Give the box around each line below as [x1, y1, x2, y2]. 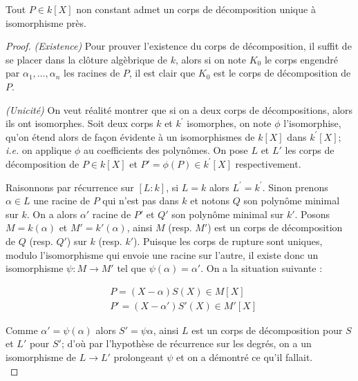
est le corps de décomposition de [214, 66, 351, 80]
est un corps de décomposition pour [191, 322, 343, 337]
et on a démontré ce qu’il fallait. [176, 349, 313, 364]
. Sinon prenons [262, 179, 328, 194]
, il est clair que [129, 66, 196, 80]
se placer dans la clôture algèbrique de [6, 52, 167, 66]
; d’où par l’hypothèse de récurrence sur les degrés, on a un [61, 336, 312, 351]
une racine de [33, 193, 90, 208]
